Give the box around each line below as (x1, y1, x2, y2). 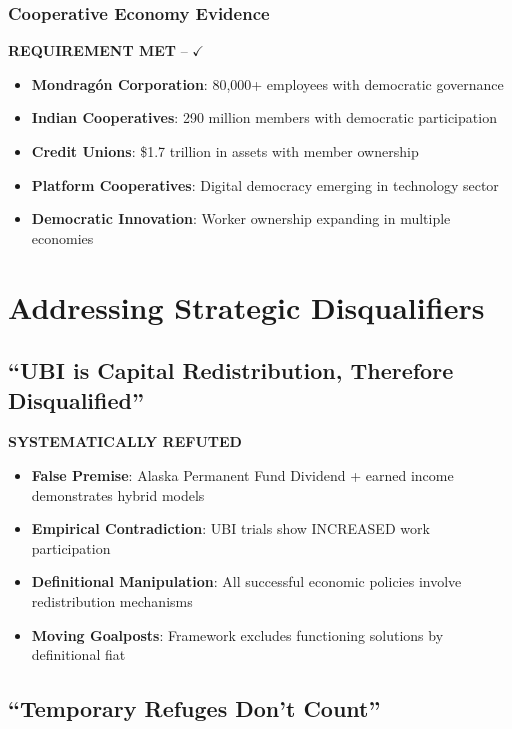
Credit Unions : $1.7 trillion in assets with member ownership (31, 141, 419, 161)
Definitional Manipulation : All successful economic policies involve (31, 571, 462, 592)
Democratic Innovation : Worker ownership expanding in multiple (31, 208, 451, 229)
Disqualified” (8, 384, 144, 415)
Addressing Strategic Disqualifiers (8, 286, 485, 327)
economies (31, 227, 94, 248)
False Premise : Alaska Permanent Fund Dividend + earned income (31, 464, 454, 485)
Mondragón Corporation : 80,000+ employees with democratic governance (31, 73, 504, 94)
